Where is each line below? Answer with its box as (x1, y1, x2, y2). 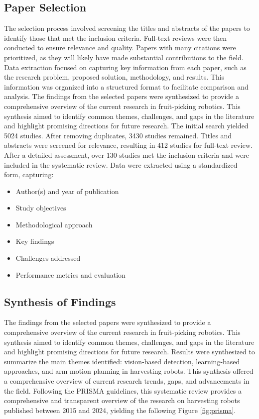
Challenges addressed (15, 253, 81, 263)
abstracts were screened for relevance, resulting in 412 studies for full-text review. (4, 140, 253, 150)
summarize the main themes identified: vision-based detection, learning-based (4, 356, 240, 366)
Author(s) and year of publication (15, 186, 119, 196)
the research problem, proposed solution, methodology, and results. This (4, 72, 225, 82)
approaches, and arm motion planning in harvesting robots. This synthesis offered (4, 366, 254, 376)
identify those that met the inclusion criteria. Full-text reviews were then (4, 32, 227, 43)
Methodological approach (15, 219, 93, 229)
